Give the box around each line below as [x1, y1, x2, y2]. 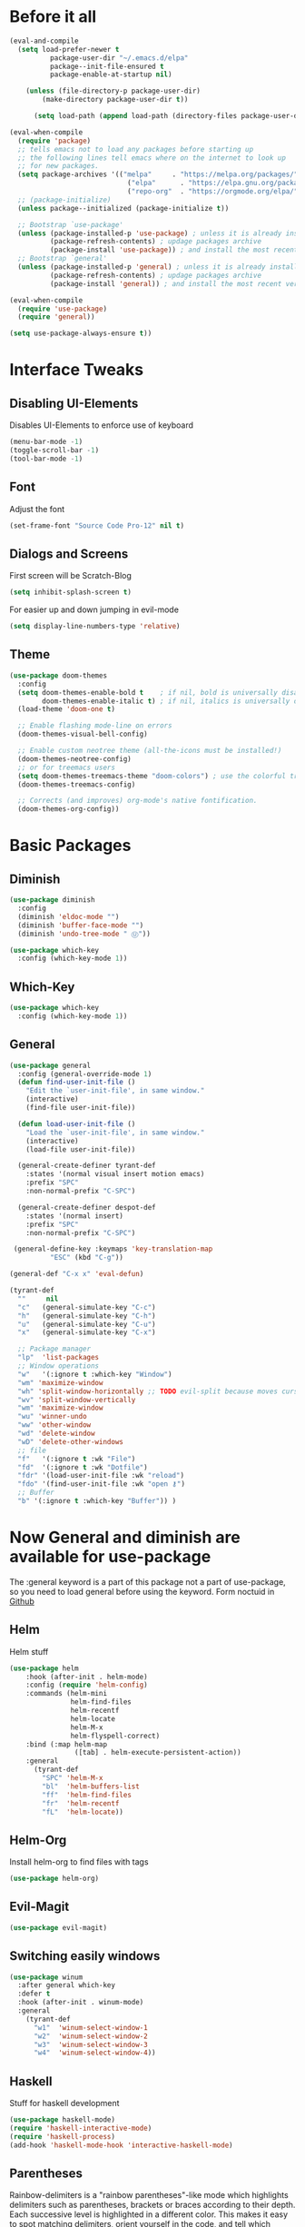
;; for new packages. [17, 162, 100, 171]
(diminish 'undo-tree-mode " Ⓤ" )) [17, 929, 152, 938]
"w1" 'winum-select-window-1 [33, 2023, 148, 2032]
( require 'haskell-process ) [9, 2132, 116, 2141]
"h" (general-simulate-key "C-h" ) [17, 1311, 156, 1321]
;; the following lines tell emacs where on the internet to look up [17, 153, 286, 163]
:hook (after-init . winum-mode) [17, 1998, 144, 2007]
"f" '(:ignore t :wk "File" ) [17, 1454, 136, 1463]
